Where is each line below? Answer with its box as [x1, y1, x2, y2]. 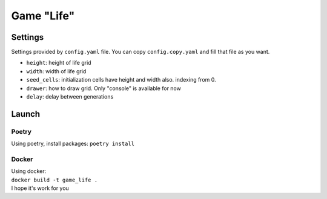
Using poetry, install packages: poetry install [11, 140, 134, 148]
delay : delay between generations [26, 93, 114, 100]
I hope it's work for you [11, 184, 69, 192]
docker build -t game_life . [11, 176, 98, 183]
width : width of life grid [26, 67, 87, 75]
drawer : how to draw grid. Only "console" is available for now [26, 85, 181, 92]
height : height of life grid [26, 59, 91, 67]
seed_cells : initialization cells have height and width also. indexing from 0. [26, 76, 216, 83]
